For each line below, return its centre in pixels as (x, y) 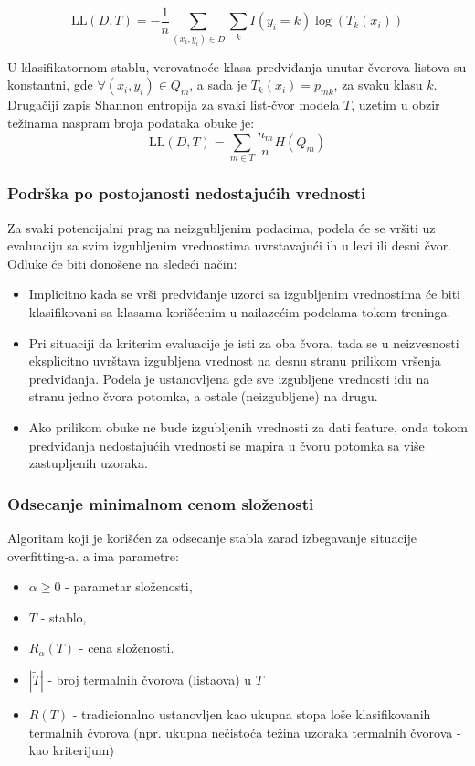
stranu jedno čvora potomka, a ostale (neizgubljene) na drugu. (203, 396)
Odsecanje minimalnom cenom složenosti (161, 503)
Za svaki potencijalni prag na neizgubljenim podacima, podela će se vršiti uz (222, 227)
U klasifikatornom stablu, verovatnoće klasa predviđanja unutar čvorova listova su (237, 66)
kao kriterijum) (71, 750)
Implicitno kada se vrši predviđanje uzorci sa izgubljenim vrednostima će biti (245, 294)
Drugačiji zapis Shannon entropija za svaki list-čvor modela (174, 105)
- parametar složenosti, (129, 586)
